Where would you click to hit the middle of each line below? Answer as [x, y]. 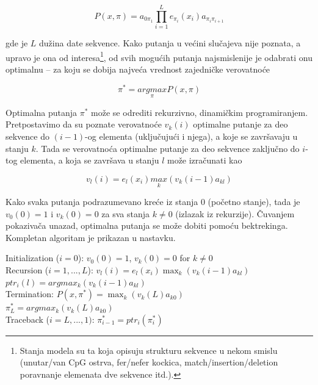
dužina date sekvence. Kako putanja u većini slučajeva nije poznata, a [170, 43]
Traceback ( [27, 319]
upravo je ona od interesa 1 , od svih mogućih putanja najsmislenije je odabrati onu [159, 56]
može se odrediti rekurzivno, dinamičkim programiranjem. [200, 112]
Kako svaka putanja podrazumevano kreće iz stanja [102, 202]
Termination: [30, 294]
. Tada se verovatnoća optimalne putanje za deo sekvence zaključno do [168, 148]
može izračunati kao [204, 160]
